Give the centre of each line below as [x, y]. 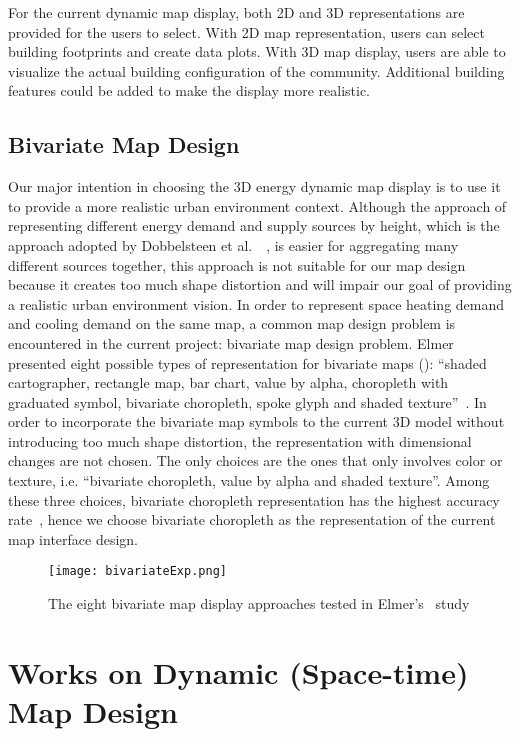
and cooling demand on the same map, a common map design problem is [232, 323]
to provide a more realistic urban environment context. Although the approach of [257, 205]
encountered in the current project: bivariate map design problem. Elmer [231, 342]
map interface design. [73, 538]
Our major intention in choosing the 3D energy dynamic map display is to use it [254, 186]
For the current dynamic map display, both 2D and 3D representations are [236, 12]
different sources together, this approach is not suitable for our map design [237, 264]
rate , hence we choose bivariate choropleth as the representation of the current [252, 519]
